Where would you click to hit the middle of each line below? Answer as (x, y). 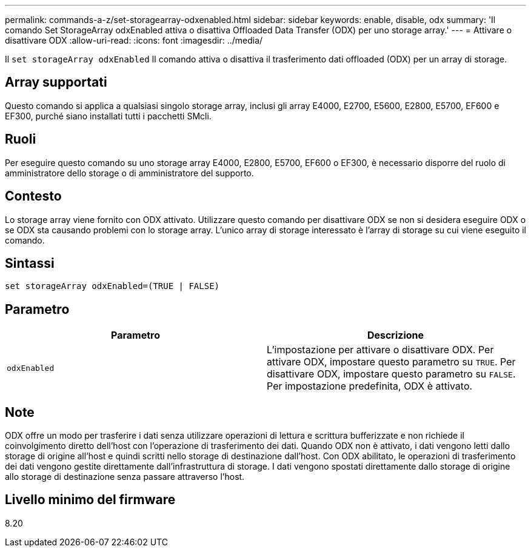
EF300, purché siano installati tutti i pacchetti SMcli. (108, 116)
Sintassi (30, 263)
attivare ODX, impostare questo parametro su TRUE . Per (391, 362)
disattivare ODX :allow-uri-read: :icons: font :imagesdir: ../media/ (134, 40)
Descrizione (396, 335)
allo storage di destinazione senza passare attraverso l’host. (125, 477)
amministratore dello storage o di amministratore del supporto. (129, 173)
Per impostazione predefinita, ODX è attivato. (370, 386)
